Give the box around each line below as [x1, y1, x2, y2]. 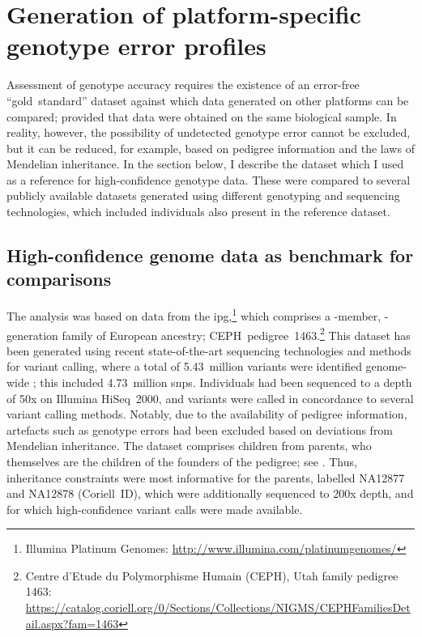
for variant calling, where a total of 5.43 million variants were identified [6, 358, 362, 375]
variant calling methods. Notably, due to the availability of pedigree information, [6, 406, 407, 423]
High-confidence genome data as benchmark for [6, 243, 414, 268]
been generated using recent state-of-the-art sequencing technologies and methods [6, 342, 411, 359]
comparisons [6, 266, 112, 291]
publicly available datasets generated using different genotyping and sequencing [6, 187, 400, 204]
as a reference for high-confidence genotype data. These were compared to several [6, 171, 411, 188]
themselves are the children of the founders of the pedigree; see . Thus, [6, 452, 357, 469]
